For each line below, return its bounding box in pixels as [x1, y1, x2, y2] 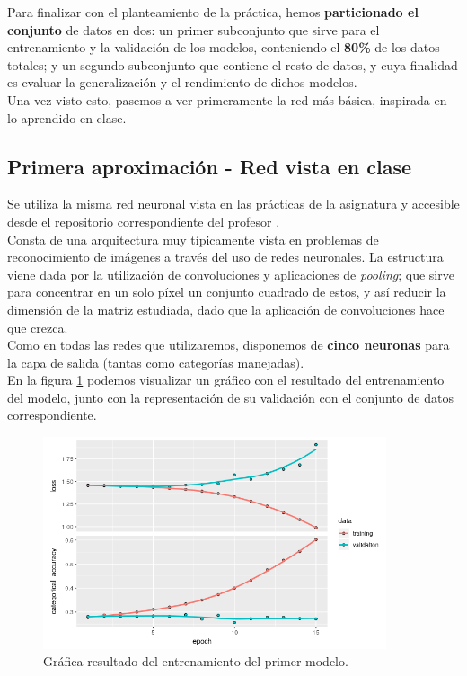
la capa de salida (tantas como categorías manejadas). [7, 352, 304, 371]
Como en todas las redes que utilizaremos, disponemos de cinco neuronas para [7, 335, 450, 354]
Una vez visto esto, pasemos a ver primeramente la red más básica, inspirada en [7, 90, 447, 109]
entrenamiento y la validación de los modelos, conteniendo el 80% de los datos [7, 38, 440, 57]
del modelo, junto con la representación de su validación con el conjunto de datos [7, 387, 454, 406]
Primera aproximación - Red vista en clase [7, 152, 412, 180]
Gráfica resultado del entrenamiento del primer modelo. [43, 652, 348, 671]
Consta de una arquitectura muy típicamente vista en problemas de [7, 229, 379, 248]
